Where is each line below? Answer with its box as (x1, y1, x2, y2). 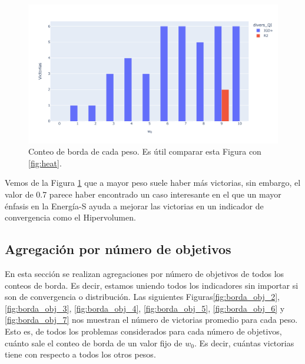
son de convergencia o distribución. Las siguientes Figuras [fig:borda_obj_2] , (5, 290, 280, 303)
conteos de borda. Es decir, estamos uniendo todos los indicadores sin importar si (5, 279, 299, 291)
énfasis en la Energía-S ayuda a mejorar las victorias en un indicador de (5, 199, 264, 212)
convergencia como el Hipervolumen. (5, 211, 136, 223)
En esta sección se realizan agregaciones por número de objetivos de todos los (5, 267, 284, 279)
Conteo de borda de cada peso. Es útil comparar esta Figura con (28, 145, 261, 158)
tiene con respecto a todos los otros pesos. (5, 348, 156, 360)
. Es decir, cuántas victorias (194, 336, 294, 349)
